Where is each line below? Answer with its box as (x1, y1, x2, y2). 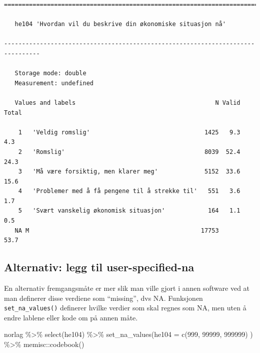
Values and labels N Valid (14, 99, 240, 106)
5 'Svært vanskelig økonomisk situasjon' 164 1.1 (18, 207, 240, 215)
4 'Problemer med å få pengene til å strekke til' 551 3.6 (18, 188, 240, 195)
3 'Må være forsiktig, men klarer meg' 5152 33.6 (18, 168, 240, 175)
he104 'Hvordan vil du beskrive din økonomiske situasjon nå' (14, 21, 226, 28)
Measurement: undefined (14, 79, 93, 87)
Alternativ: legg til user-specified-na (4, 259, 194, 275)
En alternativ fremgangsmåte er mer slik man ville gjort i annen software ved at (4, 283, 250, 293)
